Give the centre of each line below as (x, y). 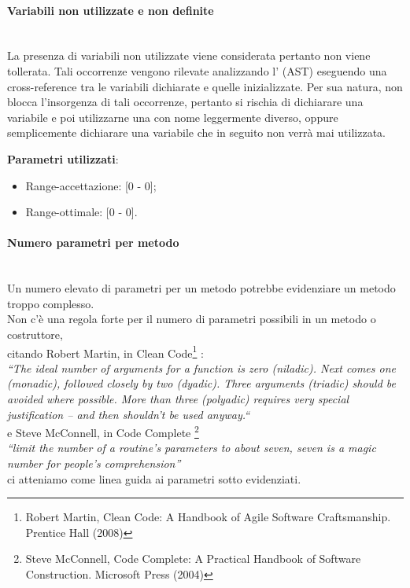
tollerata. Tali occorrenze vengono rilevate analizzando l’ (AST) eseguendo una (197, 70)
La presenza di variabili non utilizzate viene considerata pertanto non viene (189, 55)
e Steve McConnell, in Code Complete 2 (103, 431)
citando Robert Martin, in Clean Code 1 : (105, 351)
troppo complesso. (51, 303)
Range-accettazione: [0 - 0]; (91, 185)
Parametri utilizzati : (63, 158)
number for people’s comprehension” (94, 463)
